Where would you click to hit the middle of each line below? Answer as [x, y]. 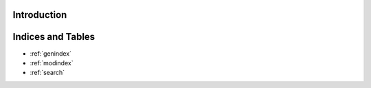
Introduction [40, 15]
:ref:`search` [47, 73]
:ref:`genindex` [51, 53]
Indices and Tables [54, 37]
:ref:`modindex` [52, 63]
